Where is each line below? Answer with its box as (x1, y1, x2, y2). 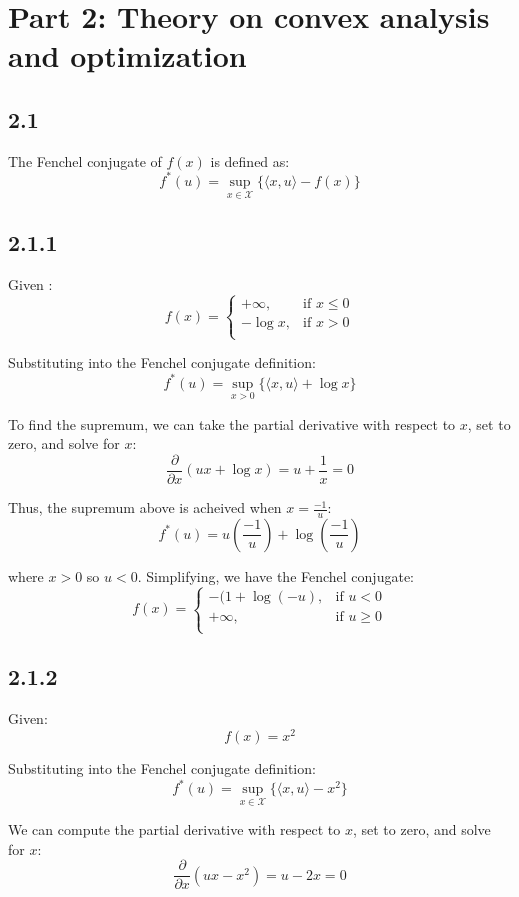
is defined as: (210, 150, 290, 171)
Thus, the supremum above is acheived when (8, 497, 282, 518)
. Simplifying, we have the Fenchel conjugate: (137, 565, 414, 586)
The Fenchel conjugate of (8, 150, 162, 171)
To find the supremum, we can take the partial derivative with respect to (8, 413, 456, 434)
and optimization (8, 35, 247, 76)
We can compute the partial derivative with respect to (8, 819, 341, 840)
